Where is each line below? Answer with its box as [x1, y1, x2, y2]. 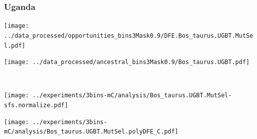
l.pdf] [4, 42, 25, 49]
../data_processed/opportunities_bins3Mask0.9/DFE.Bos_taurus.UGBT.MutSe [4, 32, 254, 39]
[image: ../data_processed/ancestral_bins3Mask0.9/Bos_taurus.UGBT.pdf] [4, 59, 250, 66]
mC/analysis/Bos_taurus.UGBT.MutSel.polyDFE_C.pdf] [4, 128, 178, 136]
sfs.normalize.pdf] [4, 102, 68, 109]
